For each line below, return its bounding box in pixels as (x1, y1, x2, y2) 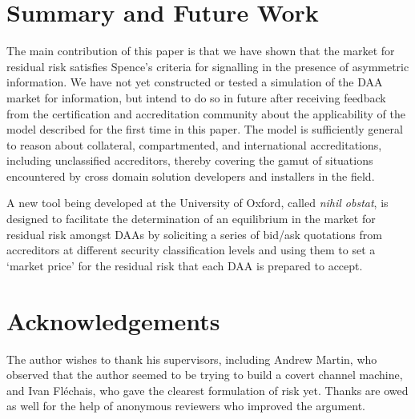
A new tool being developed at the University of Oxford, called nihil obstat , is (6, 194, 389, 211)
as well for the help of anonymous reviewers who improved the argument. (6, 397, 366, 414)
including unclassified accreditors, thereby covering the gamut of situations (6, 152, 373, 169)
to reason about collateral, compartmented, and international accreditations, (6, 136, 382, 153)
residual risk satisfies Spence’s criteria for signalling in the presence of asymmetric (6, 58, 409, 74)
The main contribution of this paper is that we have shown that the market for (6, 42, 395, 59)
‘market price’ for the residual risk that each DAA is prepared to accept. (6, 257, 363, 273)
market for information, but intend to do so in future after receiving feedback (6, 89, 386, 106)
